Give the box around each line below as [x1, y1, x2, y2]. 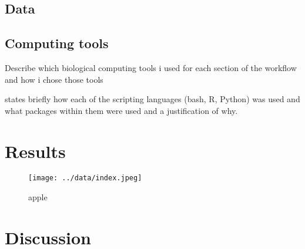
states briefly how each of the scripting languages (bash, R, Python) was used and [5, 93, 300, 105]
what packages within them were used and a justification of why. [5, 104, 238, 116]
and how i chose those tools [5, 73, 103, 85]
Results [5, 139, 66, 163]
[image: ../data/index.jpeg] [28, 174, 142, 183]
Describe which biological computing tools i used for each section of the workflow [5, 61, 297, 73]
